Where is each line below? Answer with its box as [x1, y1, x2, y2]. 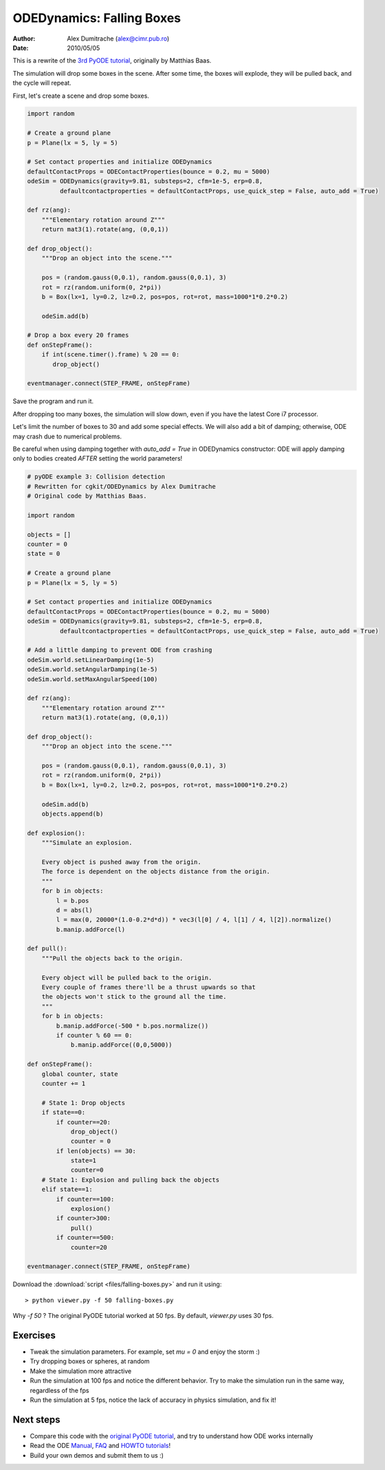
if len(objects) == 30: [56, 1147, 137, 1155]
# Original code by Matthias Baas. [27, 492, 147, 500]
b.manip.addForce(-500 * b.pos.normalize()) [56, 1022, 209, 1030]
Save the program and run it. [12, 397, 94, 405]
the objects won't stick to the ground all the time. [41, 993, 227, 1001]
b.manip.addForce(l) [56, 926, 126, 933]
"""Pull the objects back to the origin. [41, 954, 184, 962]
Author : [12, 34, 36, 43]
